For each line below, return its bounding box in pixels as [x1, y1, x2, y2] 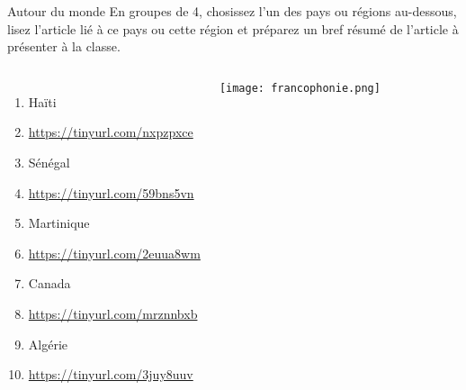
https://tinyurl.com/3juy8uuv [28, 365, 193, 384]
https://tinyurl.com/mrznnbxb [28, 304, 198, 322]
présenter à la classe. [7, 37, 121, 56]
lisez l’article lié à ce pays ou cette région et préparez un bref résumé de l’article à [7, 19, 459, 38]
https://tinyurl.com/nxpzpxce [28, 122, 193, 141]
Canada [28, 274, 71, 293]
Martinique [28, 213, 90, 232]
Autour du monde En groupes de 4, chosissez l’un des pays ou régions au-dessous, [7, 2, 457, 20]
